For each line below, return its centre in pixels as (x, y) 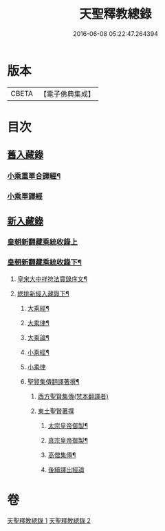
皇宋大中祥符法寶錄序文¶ (52, 279)
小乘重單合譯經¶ (34, 176)
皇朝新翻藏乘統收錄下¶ (45, 262)
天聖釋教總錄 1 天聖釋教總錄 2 (49, 520)
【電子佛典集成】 (67, 94)
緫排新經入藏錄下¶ (43, 293)
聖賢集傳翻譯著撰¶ (54, 381)
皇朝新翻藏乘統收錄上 (42, 242)
